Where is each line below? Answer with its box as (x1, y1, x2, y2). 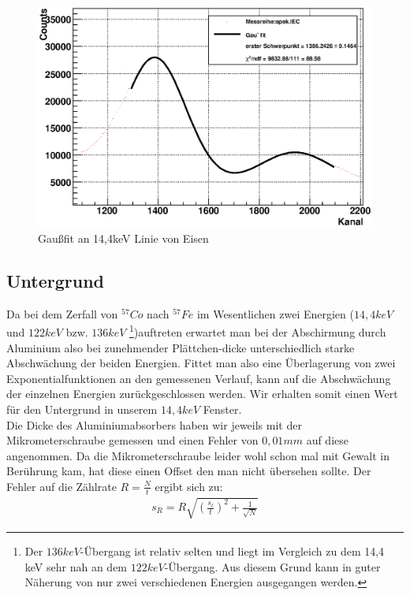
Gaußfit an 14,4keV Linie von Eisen (38, 229, 209, 246)
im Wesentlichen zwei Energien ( (196, 305, 354, 322)
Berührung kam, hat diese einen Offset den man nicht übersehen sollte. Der (6, 463, 371, 479)
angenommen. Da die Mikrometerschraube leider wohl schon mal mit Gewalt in (6, 447, 389, 463)
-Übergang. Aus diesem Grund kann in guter (164, 558, 381, 575)
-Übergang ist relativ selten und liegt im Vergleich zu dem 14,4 (80, 543, 385, 560)
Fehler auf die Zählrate (6, 478, 117, 494)
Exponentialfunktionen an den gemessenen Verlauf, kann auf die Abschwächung (6, 370, 391, 386)
